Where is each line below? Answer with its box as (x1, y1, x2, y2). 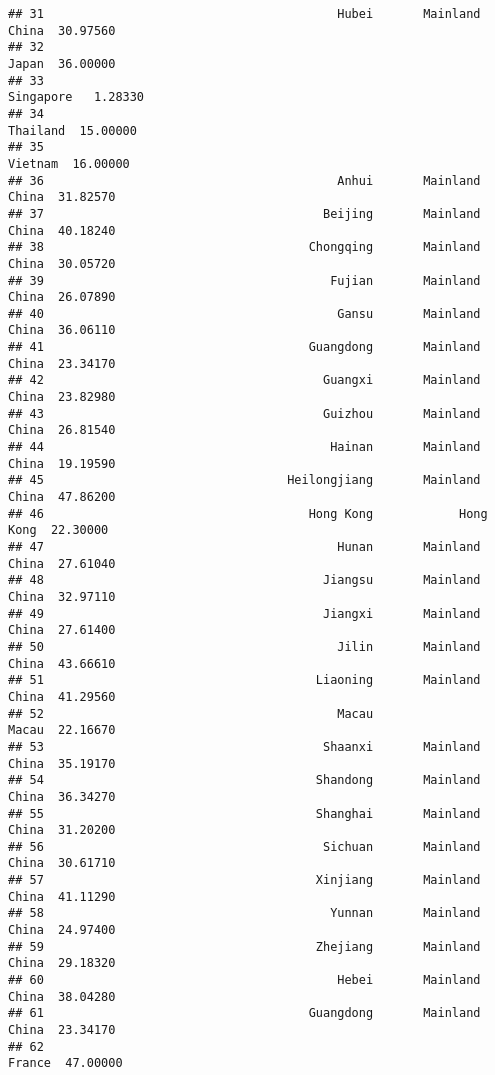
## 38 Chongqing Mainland (8, 240, 481, 255)
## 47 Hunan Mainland (8, 540, 481, 554)
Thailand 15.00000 (8, 123, 137, 138)
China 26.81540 (8, 423, 116, 438)
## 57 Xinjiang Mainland (8, 873, 481, 888)
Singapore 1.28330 (8, 90, 145, 105)
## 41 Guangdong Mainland (8, 340, 481, 355)
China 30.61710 (8, 856, 116, 871)
